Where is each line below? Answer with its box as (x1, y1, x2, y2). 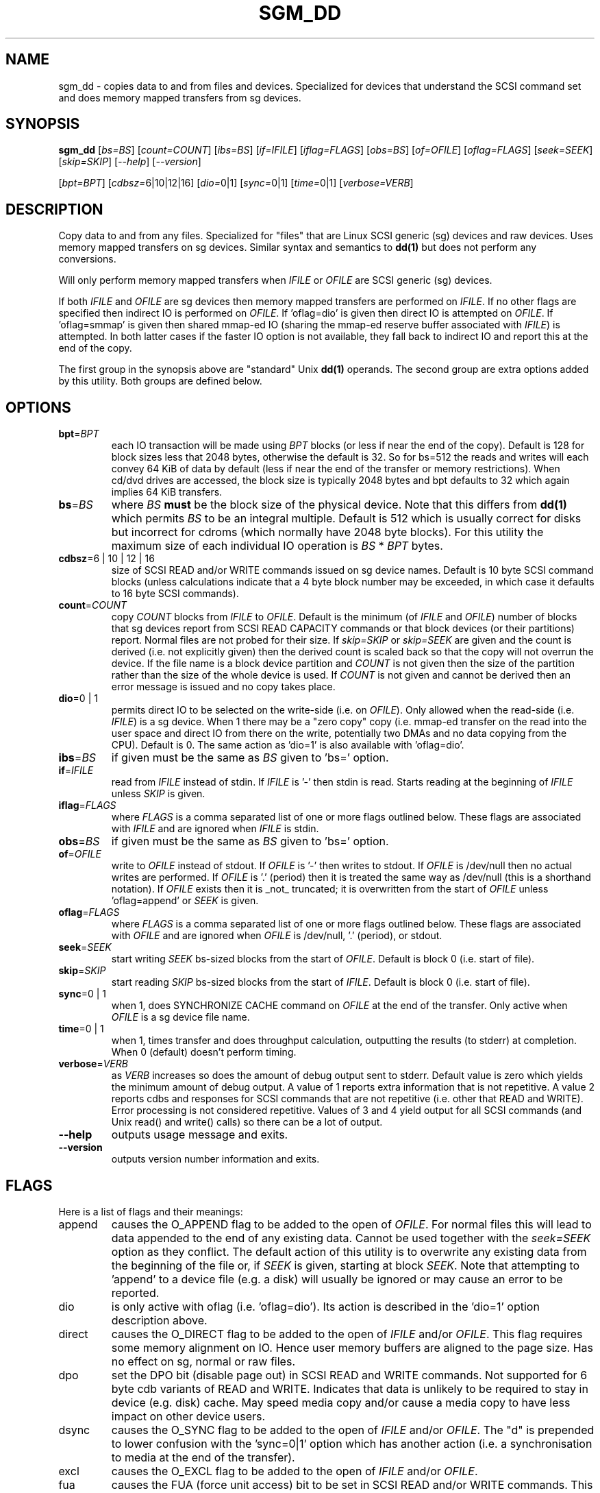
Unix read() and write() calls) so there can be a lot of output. (111, 1116, 383, 1128)
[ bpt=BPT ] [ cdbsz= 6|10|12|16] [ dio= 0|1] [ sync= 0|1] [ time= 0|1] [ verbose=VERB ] (58, 177, 414, 189)
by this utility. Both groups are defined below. (58, 375, 262, 387)
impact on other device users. (111, 1409, 266, 1423)
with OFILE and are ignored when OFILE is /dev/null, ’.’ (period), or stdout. (111, 930, 442, 942)
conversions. (58, 253, 116, 265)
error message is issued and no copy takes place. (111, 681, 336, 693)
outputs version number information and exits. (111, 1153, 320, 1165)
